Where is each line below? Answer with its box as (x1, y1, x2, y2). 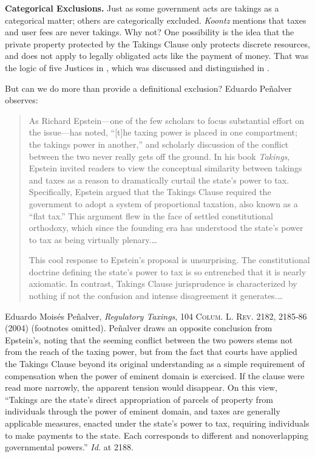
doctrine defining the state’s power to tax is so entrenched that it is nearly (29, 265, 307, 278)
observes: (5, 94, 38, 106)
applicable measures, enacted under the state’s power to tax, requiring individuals (5, 417, 310, 429)
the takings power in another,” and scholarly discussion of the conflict (29, 137, 289, 150)
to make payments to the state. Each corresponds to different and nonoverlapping (5, 428, 308, 441)
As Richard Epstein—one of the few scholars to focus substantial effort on (29, 114, 305, 126)
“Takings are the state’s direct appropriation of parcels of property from (5, 393, 274, 405)
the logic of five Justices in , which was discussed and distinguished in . (5, 61, 269, 74)
